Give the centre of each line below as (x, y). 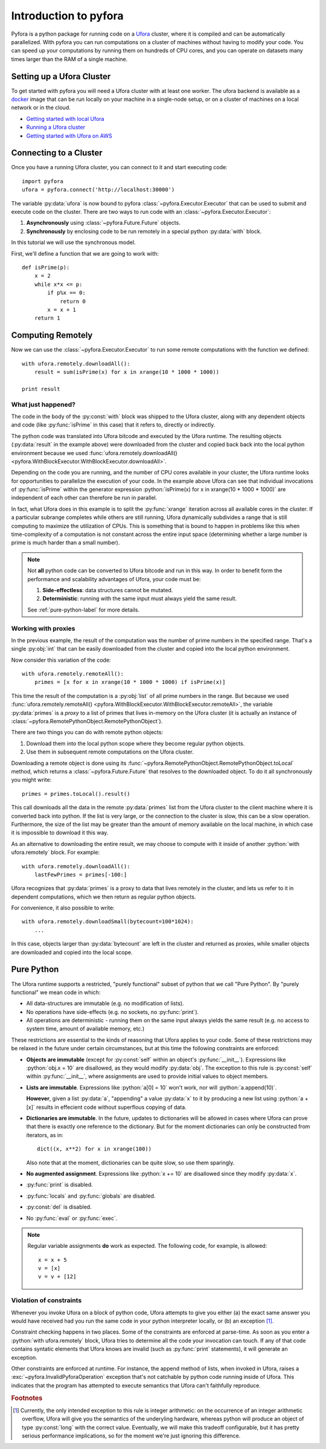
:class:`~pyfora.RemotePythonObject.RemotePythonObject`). (87, 721)
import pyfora (43, 181)
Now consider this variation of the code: (61, 660)
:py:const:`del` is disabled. (59, 1207)
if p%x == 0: (66, 293)
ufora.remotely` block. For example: (55, 853)
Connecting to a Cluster (57, 153)
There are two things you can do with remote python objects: (87, 732)
